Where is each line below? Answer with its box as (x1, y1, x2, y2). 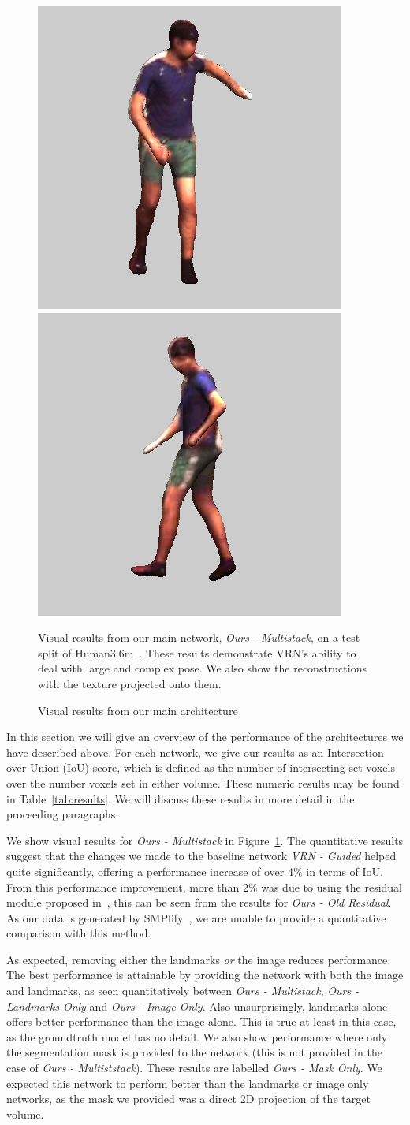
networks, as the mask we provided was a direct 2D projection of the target (6, 1090, 371, 1107)
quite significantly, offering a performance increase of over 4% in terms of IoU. (6, 862, 384, 879)
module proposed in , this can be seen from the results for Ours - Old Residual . (6, 894, 392, 911)
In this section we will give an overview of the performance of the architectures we (6, 728, 404, 745)
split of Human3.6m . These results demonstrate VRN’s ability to (38, 644, 356, 661)
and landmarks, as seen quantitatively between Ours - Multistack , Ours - (6, 982, 360, 999)
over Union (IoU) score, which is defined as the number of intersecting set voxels (6, 759, 395, 776)
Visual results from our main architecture (38, 702, 238, 718)
